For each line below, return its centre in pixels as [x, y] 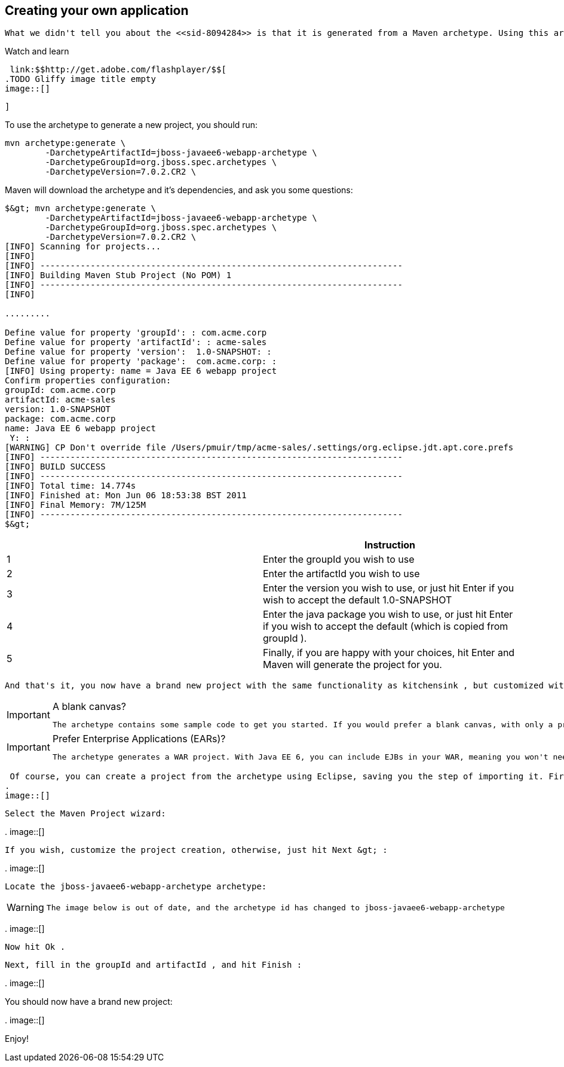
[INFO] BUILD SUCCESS [55, 467]
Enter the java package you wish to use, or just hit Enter [388, 615]
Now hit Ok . [35, 947]
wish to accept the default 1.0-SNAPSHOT [358, 600]
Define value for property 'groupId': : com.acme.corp [136, 333]
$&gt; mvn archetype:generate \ [80, 208]
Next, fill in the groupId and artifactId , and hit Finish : [154, 965]
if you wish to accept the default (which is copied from [386, 627]
